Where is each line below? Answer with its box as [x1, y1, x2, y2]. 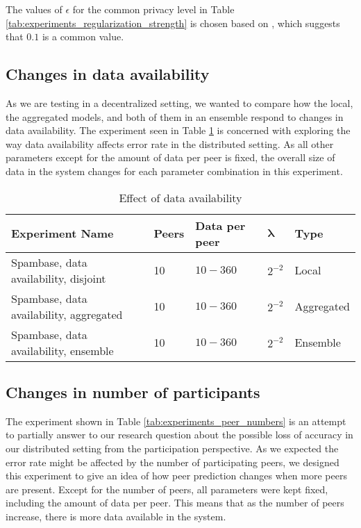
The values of [6, 2, 62, 16]
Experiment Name [11, 225, 114, 242]
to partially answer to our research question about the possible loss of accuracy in [6, 427, 353, 442]
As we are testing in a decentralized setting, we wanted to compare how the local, [6, 95, 353, 110]
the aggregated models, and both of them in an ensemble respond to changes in [6, 109, 344, 124]
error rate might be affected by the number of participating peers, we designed [6, 454, 339, 469]
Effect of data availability [119, 189, 242, 206]
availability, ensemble [11, 342, 114, 358]
